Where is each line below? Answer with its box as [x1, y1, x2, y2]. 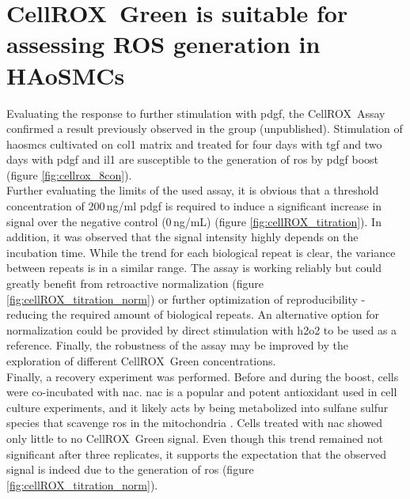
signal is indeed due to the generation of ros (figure [6, 461, 254, 478]
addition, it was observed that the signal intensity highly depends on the [6, 229, 359, 245]
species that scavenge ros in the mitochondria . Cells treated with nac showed [6, 414, 382, 431]
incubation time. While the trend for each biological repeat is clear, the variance [6, 244, 396, 260]
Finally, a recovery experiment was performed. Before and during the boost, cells [6, 368, 399, 384]
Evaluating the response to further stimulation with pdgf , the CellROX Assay [6, 104, 385, 121]
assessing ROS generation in [6, 28, 321, 60]
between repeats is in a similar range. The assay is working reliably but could [6, 259, 382, 276]
